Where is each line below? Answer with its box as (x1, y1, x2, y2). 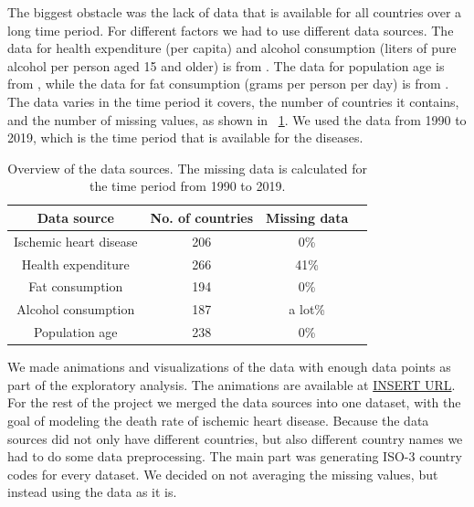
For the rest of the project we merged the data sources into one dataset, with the (7, 393, 461, 412)
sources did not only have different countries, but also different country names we (7, 428, 463, 448)
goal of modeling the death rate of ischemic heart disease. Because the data (7, 411, 429, 430)
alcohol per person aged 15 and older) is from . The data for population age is (7, 56, 445, 75)
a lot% (289, 300, 326, 319)
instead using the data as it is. (7, 482, 177, 502)
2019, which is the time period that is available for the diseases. (7, 128, 363, 147)
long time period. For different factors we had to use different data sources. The (7, 20, 454, 39)
